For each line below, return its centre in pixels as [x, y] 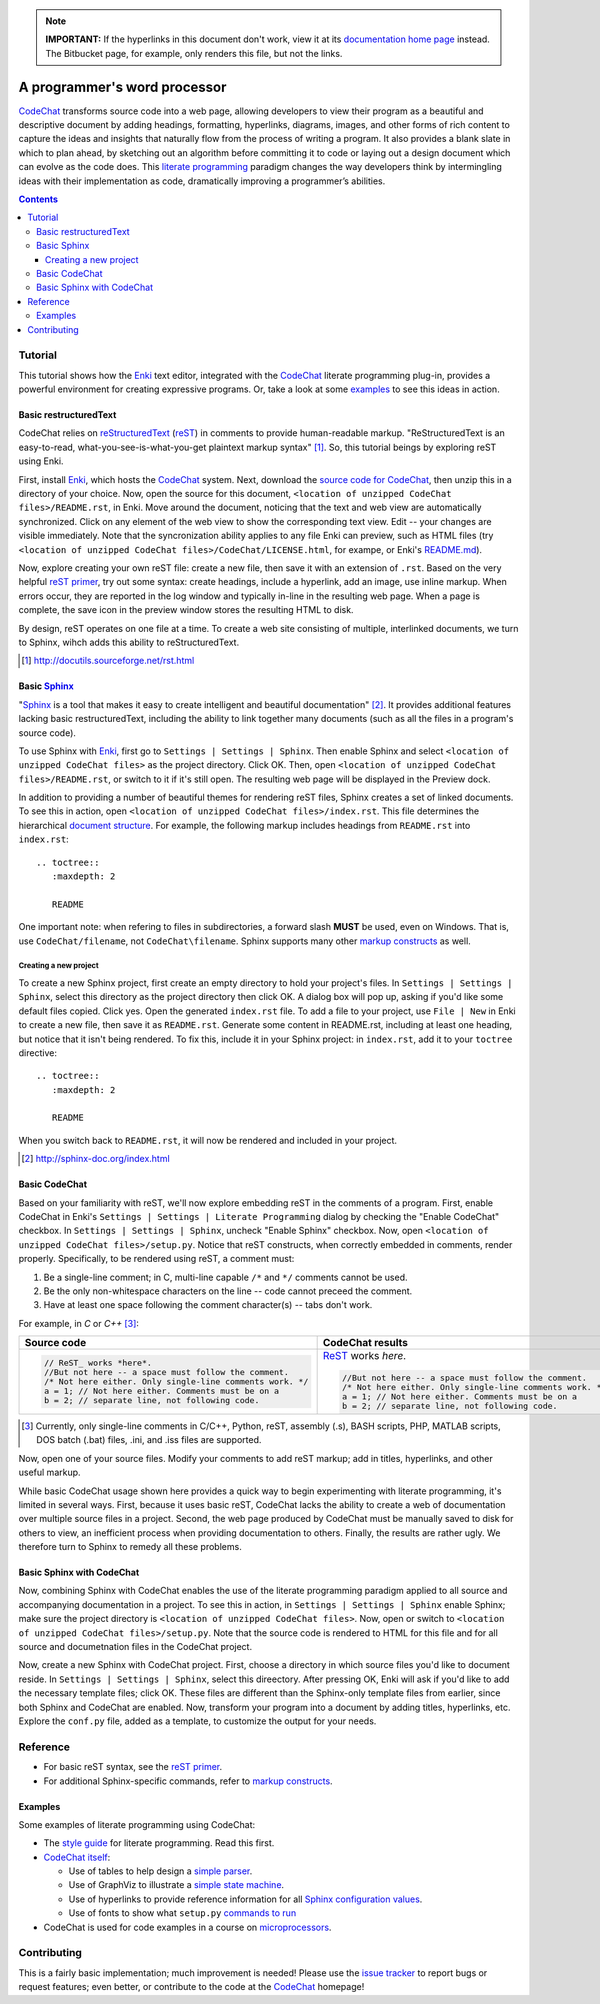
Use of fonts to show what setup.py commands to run [182, 1913]
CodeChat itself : [77, 1857]
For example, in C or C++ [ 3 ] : [79, 1323]
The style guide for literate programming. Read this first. [159, 1843]
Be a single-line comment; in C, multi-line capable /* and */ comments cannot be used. [225, 1277]
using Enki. [41, 461]
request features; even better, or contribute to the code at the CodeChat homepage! [191, 1987]
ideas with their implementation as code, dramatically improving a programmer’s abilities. [202, 181]
